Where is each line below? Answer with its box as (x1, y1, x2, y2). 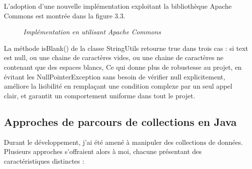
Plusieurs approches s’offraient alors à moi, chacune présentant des (4, 146, 202, 156)
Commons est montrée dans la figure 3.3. (4, 10, 126, 20)
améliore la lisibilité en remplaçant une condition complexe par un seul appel (4, 81, 233, 91)
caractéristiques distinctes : (4, 155, 84, 166)
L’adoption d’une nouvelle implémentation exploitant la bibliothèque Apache (4, 1, 232, 11)
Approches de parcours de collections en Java (4, 114, 237, 129)
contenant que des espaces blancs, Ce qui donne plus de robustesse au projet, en (4, 61, 242, 72)
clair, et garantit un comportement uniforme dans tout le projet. (4, 90, 195, 100)
